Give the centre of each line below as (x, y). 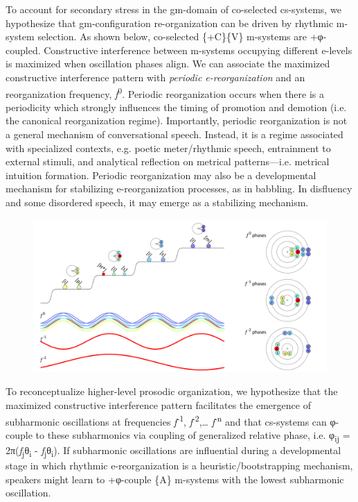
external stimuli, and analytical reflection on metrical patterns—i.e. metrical (168, 161)
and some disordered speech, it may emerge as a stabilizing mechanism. (157, 202)
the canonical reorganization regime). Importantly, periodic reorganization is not (177, 120)
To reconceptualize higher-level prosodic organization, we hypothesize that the (172, 391)
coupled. (23, 50)
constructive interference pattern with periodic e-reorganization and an (155, 77)
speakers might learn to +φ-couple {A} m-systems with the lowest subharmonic (175, 479)
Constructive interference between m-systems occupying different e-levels (198, 50)
